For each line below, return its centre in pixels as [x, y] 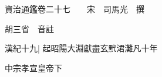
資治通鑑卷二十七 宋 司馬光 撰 [75, 9]
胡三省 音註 [29, 28]
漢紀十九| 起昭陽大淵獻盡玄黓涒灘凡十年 [81, 48]
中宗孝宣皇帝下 [33, 67]
